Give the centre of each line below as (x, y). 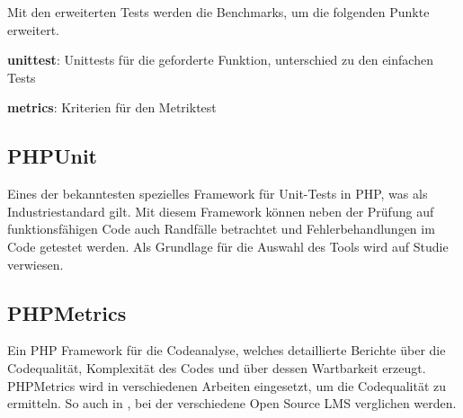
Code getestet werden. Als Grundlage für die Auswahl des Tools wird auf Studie (228, 246)
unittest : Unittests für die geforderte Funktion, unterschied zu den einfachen (220, 60)
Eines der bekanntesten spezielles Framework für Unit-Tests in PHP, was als (218, 194)
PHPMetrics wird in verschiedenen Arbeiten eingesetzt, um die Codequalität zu (227, 385)
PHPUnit (53, 156)
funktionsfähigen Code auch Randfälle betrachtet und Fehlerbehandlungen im (221, 229)
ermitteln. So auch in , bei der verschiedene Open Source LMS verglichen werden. (232, 403)
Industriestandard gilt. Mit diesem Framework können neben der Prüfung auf (221, 211)
